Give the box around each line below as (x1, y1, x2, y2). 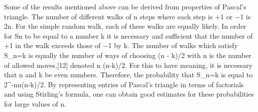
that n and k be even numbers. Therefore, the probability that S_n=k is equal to (4, 69, 253, 80)
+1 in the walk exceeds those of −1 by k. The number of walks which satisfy (4, 40, 238, 51)
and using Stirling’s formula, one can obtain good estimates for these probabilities (4, 89, 254, 99)
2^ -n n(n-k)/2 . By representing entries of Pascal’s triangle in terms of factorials (4, 79, 244, 89)
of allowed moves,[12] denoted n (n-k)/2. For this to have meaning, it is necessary (4, 59, 253, 70)
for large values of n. (4, 98, 66, 109)
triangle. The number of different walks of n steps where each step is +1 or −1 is (4, 11, 251, 21)
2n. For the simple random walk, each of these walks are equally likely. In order (4, 21, 247, 31)
